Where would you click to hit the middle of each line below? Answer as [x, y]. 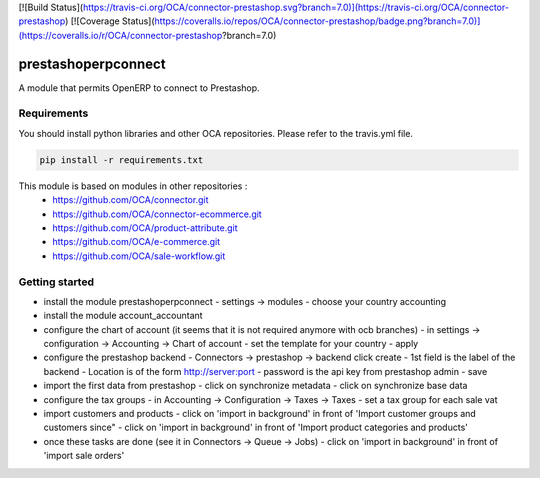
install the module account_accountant [123, 316]
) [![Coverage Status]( [110, 21]
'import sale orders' [84, 456]
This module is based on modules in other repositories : [133, 186]
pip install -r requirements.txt [121, 159]
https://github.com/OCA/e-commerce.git [136, 242]
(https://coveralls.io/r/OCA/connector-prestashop [120, 35]
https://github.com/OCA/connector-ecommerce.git [157, 214]
